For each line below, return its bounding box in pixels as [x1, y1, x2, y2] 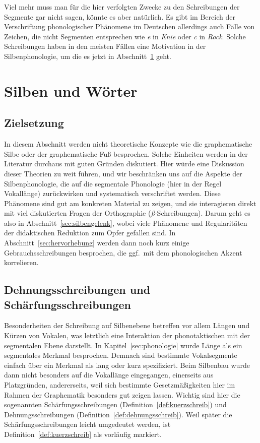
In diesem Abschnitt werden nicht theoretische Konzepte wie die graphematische [4, 139, 252, 149]
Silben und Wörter [4, 80, 138, 101]
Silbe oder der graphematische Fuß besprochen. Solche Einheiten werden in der [4, 148, 248, 159]
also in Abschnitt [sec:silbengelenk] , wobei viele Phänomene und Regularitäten [4, 217, 247, 228]
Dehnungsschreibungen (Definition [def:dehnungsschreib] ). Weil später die [4, 409, 232, 419]
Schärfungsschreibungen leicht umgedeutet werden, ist [4, 419, 171, 429]
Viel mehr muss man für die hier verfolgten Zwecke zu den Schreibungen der [4, 2, 240, 12]
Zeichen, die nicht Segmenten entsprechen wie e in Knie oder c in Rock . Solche [4, 31, 246, 41]
